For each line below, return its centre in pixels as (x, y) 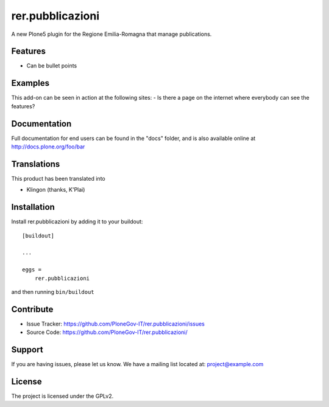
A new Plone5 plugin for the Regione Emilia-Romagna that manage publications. (111, 34)
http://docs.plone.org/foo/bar (48, 147)
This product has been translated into (58, 178)
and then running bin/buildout (53, 291)
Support (27, 350)
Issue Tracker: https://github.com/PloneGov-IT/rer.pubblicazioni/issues (116, 324)
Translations (36, 164)
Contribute (32, 309)
